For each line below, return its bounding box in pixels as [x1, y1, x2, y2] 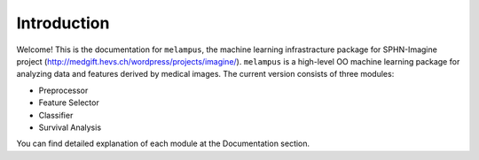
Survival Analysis [38, 122, 102, 133]
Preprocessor [38, 85, 89, 95]
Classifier [38, 110, 74, 120]
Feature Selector [38, 97, 99, 108]
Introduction [16, 13, 110, 33]
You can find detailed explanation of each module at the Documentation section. [16, 138, 310, 149]
